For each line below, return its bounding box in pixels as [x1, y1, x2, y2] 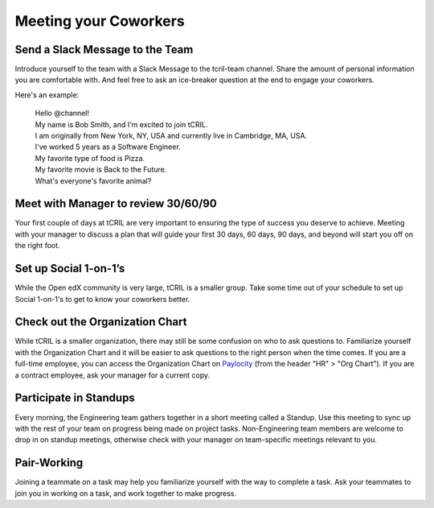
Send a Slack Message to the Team [14, 43, 194, 56]
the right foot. [14, 241, 60, 250]
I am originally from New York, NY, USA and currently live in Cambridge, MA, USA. [35, 131, 308, 141]
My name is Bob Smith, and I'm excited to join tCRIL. [35, 119, 208, 129]
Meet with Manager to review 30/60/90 [14, 197, 217, 211]
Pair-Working [14, 456, 84, 470]
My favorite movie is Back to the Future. [35, 165, 167, 175]
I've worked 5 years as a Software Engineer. [35, 142, 181, 152]
